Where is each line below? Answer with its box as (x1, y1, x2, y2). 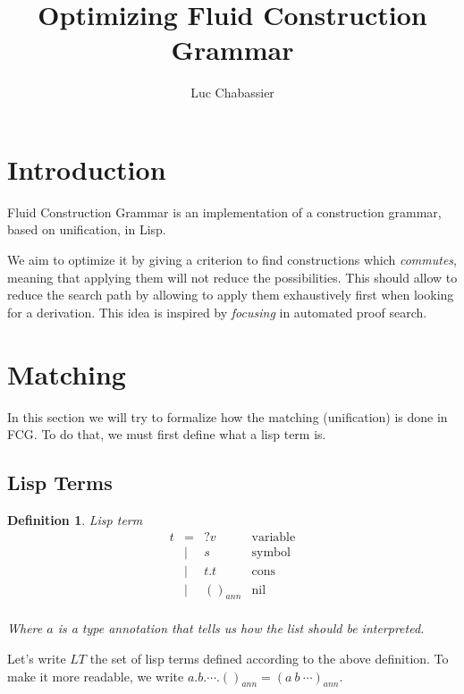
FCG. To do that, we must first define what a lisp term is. (7, 425, 326, 444)
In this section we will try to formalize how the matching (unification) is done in (7, 407, 448, 426)
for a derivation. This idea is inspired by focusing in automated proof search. (7, 302, 427, 321)
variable (251, 530, 296, 544)
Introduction (7, 150, 166, 187)
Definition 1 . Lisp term (7, 510, 143, 529)
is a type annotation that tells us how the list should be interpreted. (57, 619, 425, 638)
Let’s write (7, 649, 66, 668)
